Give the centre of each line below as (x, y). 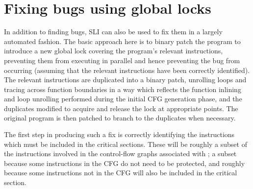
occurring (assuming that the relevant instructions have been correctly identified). (127, 70)
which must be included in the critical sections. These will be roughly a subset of (126, 144)
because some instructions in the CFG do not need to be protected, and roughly (125, 163)
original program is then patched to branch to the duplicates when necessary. (120, 118)
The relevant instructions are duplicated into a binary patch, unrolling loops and (125, 80)
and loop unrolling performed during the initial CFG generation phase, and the (123, 99)
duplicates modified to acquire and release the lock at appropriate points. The (121, 108)
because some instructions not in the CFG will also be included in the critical (121, 173)
